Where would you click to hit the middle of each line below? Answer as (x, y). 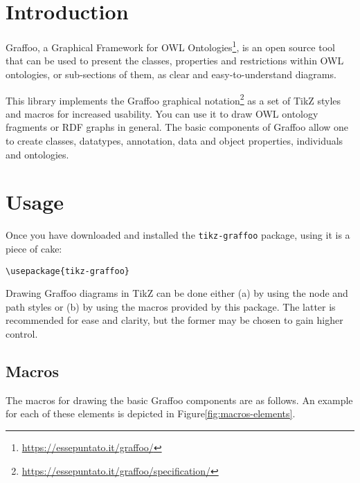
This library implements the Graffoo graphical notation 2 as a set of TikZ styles (173, 99)
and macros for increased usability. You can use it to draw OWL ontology (162, 113)
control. (22, 334)
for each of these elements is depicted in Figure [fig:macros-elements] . (151, 413)
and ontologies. (37, 154)
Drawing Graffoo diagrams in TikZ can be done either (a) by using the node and (177, 293)
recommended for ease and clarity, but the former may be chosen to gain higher (174, 320)
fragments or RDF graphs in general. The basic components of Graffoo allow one (177, 127)
